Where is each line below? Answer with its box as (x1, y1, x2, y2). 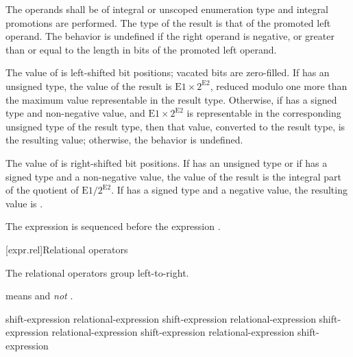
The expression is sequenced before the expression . (5, 219, 221, 233)
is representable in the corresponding (186, 106, 341, 120)
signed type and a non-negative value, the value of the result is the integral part (5, 169, 341, 183)
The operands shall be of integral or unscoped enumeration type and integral (5, 2, 329, 16)
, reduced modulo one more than (210, 78, 348, 93)
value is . (5, 196, 43, 210)
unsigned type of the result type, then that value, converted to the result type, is (5, 119, 345, 133)
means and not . (5, 288, 73, 303)
